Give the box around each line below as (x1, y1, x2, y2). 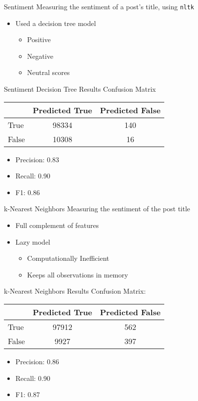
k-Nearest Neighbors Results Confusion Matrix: (4, 286, 146, 296)
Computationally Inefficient (27, 253, 110, 263)
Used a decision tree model (15, 18, 96, 28)
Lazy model (15, 236, 50, 247)
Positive (27, 34, 51, 45)
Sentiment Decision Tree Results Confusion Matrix (4, 84, 156, 94)
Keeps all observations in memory (27, 269, 128, 279)
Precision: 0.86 (15, 356, 59, 366)
